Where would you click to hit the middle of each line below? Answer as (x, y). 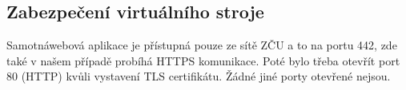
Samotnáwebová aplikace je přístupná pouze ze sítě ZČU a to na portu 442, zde (202, 45)
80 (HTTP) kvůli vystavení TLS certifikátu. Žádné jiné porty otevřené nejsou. (199, 76)
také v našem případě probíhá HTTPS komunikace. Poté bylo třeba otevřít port (203, 60)
